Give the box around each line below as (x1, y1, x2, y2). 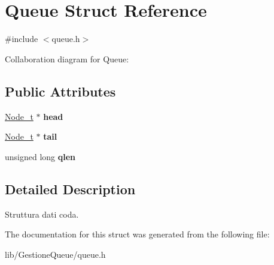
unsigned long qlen (5, 150, 76, 162)
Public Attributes (5, 82, 116, 100)
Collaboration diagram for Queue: (5, 52, 129, 65)
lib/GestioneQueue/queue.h (5, 248, 106, 260)
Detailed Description (5, 179, 136, 198)
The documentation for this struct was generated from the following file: (5, 228, 270, 240)
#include (5, 32, 38, 45)
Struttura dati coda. (5, 207, 79, 220)
